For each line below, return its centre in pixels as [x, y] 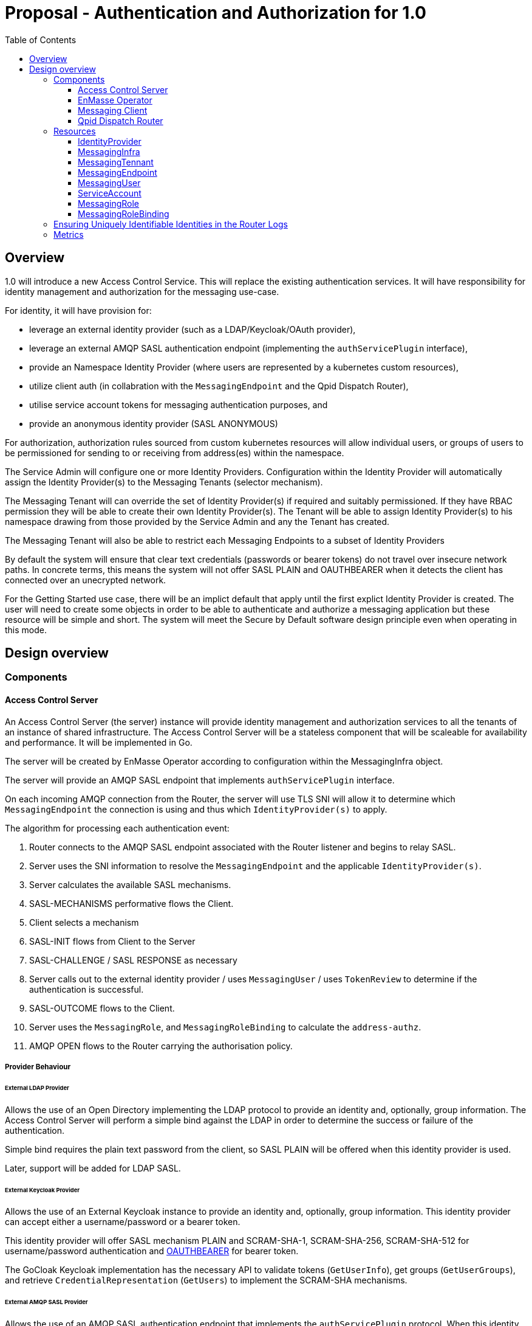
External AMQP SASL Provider [46, 1302]
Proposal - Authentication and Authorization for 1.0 [216, 13]
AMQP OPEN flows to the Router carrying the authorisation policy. [161, 1046]
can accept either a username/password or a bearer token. [123, 1222]
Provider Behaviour [38, 1067]
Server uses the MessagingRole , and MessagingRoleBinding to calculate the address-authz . [225, 1027]
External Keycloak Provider [43, 1190]
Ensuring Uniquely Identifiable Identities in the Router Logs [171, 224]
